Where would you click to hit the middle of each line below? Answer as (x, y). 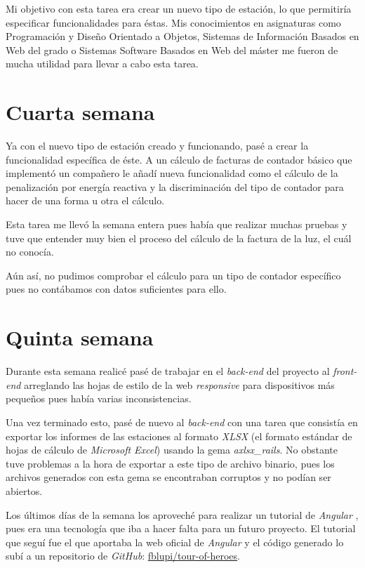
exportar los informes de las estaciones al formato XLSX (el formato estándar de (179, 436)
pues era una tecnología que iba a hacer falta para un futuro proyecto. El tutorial (181, 528)
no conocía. (30, 252)
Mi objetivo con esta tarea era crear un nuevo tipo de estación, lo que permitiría (179, 8)
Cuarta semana (80, 112)
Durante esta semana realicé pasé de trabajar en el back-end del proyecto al (168, 371)
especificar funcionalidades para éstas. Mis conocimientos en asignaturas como (173, 22)
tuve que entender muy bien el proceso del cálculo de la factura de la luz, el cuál (179, 238)
